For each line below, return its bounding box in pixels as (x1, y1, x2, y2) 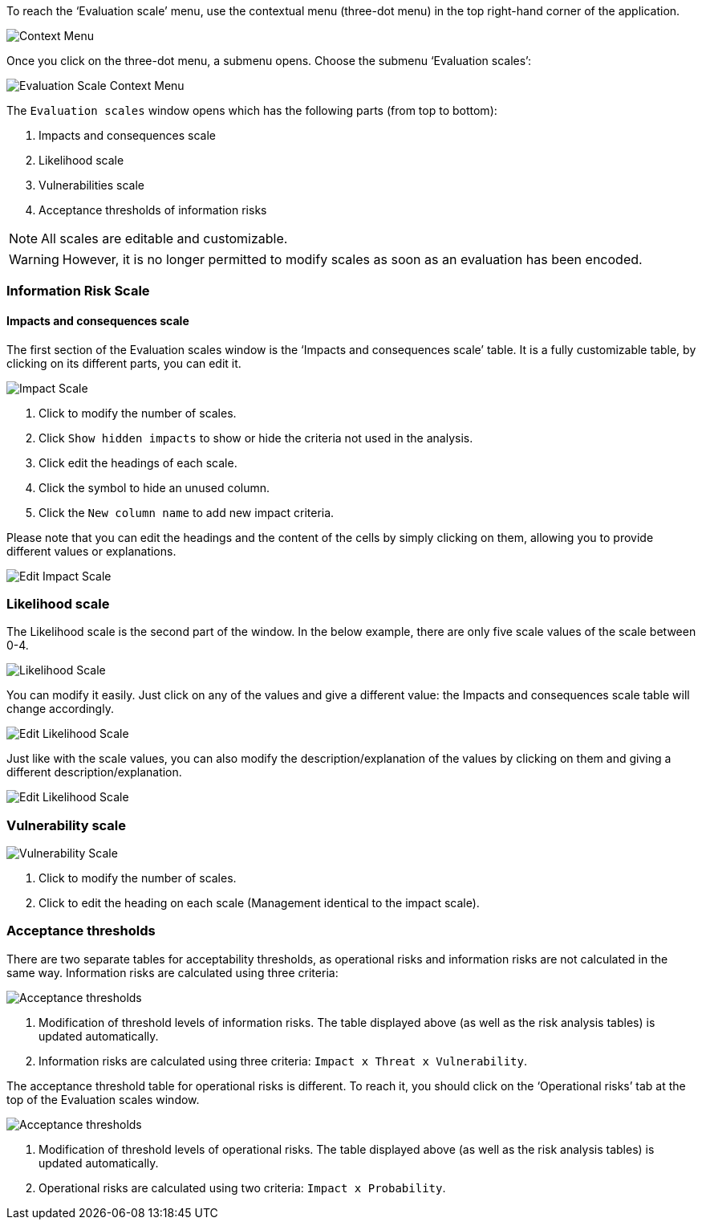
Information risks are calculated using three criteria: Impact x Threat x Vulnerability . (39, 1053, 527, 1068)
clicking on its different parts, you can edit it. (6, 356, 241, 370)
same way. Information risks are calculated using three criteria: (6, 965, 339, 980)
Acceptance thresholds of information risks (39, 203, 267, 217)
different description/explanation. (6, 765, 182, 780)
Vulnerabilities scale (39, 178, 145, 192)
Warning (9, 251, 59, 267)
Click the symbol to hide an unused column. (39, 480, 270, 495)
